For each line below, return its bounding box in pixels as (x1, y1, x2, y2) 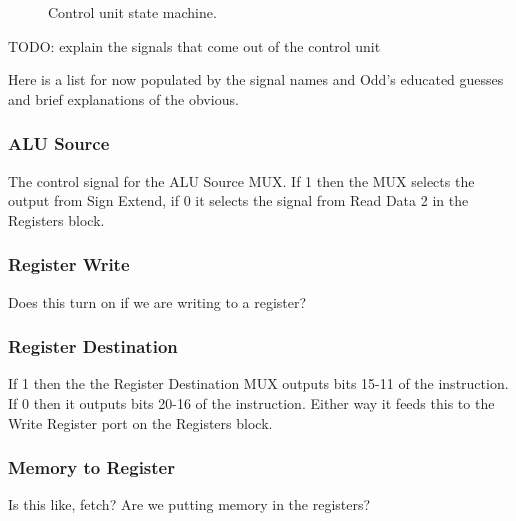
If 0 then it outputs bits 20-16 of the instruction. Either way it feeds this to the (8, 393, 495, 413)
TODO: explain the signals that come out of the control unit (8, 35, 381, 56)
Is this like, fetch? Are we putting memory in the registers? (8, 494, 371, 515)
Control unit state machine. (48, 2, 217, 22)
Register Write (8, 252, 130, 277)
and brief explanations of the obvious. (8, 88, 239, 109)
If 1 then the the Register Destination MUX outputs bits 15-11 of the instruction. (8, 373, 509, 394)
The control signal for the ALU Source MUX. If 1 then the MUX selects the (8, 170, 475, 191)
